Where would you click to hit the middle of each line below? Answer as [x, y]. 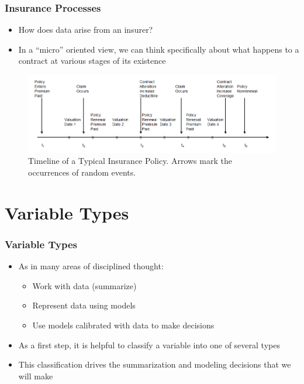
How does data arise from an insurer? [86, 30]
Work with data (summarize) [84, 285]
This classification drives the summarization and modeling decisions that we [155, 364]
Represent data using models [84, 305]
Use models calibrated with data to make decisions [123, 325]
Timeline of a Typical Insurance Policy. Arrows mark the [130, 161]
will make [36, 376]
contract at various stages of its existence [92, 61]
